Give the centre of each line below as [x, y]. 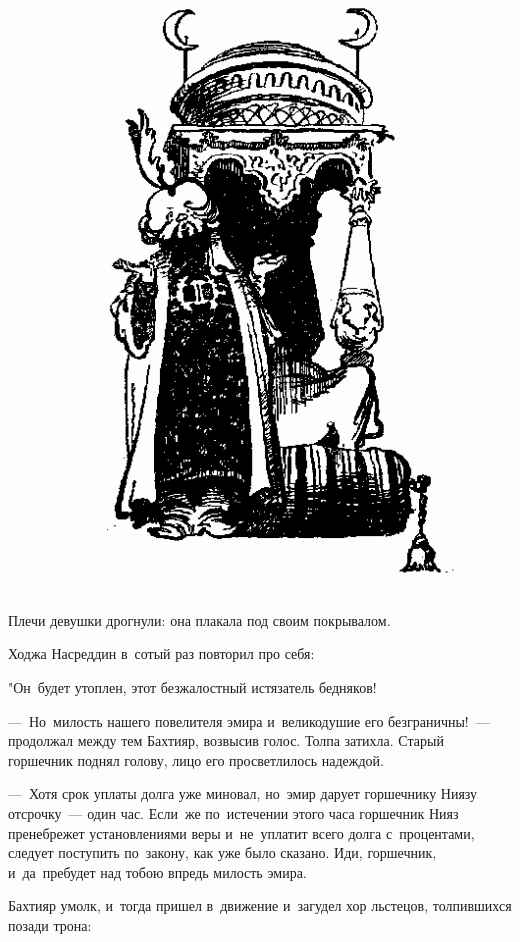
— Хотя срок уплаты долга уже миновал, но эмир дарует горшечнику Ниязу [243, 793]
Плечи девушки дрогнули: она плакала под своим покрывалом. [199, 619]
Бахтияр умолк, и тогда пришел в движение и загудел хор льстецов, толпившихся [260, 905]
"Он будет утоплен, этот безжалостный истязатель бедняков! [192, 687]
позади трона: [50, 924]
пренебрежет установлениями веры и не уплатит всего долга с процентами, [241, 832]
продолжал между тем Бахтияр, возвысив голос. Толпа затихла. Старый [226, 740]
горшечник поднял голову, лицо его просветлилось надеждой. [196, 759]
